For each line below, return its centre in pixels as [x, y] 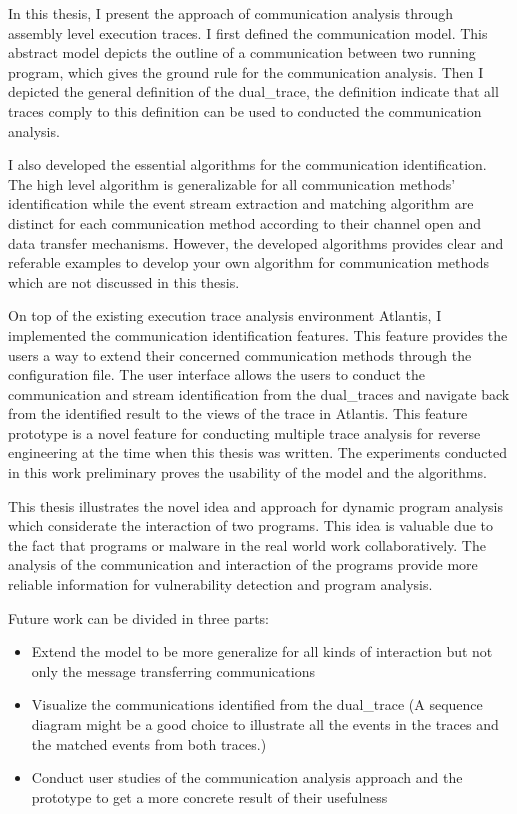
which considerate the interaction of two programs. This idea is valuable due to [251, 525]
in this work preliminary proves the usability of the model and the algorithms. [247, 472]
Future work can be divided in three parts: [139, 617]
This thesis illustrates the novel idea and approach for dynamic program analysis [256, 505]
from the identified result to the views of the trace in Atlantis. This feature [238, 413]
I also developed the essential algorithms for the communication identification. [247, 164]
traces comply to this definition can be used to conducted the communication [245, 110]
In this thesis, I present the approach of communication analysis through [231, 13]
